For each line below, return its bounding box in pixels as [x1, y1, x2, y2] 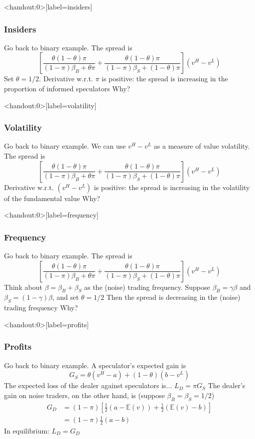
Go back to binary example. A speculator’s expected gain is [4, 360, 186, 370]
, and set [52, 292, 79, 302]
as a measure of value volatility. [153, 141, 250, 151]
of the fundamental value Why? [4, 193, 100, 203]
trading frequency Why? [4, 302, 78, 313]
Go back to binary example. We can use [4, 141, 126, 151]
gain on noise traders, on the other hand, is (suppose [4, 390, 165, 400]
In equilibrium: [4, 425, 50, 436]
